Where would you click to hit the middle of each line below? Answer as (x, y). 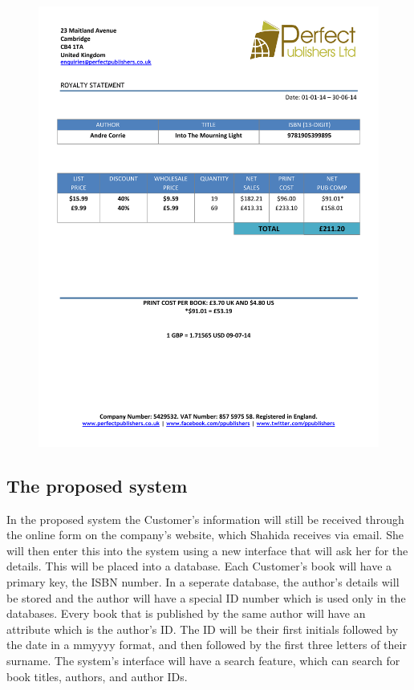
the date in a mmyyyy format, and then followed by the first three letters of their (207, 645)
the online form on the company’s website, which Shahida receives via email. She (205, 535)
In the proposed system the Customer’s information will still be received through (205, 519)
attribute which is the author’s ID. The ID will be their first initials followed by (203, 629)
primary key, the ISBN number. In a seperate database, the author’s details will (203, 582)
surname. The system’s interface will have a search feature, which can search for (203, 661)
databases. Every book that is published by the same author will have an (186, 613)
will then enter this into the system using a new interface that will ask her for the (207, 550)
